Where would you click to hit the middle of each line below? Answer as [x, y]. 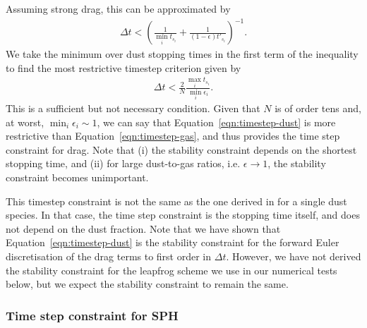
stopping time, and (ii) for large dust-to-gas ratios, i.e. [123, 163]
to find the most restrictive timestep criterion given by [124, 67]
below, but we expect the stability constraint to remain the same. [147, 284]
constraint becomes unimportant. [77, 177]
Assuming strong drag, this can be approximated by [118, 8]
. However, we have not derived [294, 256]
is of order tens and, [318, 108]
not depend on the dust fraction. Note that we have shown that [143, 228]
